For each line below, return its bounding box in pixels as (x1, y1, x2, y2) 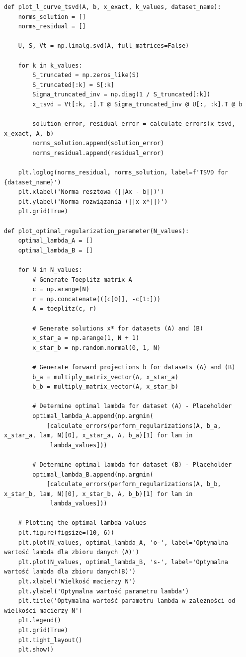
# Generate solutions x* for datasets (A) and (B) (32, 325, 203, 332)
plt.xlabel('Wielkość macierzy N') (18, 578, 136, 585)
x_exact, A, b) (4, 130, 54, 137)
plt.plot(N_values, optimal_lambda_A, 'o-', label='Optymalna (18, 539, 229, 546)
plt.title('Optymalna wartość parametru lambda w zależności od (18, 597, 236, 605)
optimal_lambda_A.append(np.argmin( (32, 412, 154, 419)
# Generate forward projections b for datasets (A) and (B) (32, 363, 236, 371)
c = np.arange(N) (32, 286, 89, 293)
